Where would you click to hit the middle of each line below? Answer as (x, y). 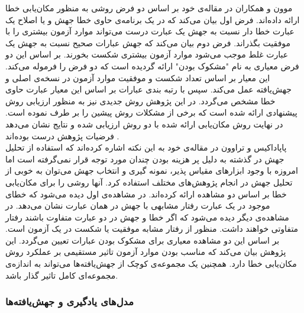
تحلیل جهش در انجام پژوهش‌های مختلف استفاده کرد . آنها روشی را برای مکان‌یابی (149, 182)
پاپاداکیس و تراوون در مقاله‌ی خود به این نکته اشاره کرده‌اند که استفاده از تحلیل (146, 147)
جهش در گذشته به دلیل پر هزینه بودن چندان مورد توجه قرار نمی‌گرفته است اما (145, 159)
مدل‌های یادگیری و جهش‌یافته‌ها (69, 301)
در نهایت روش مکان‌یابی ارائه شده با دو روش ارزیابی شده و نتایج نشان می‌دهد (144, 124)
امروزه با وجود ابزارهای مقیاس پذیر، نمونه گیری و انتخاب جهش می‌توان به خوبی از (152, 170)
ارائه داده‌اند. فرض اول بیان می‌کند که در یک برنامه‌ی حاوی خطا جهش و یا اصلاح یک (153, 19)
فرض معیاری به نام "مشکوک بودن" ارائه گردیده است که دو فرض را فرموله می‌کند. (152, 66)
